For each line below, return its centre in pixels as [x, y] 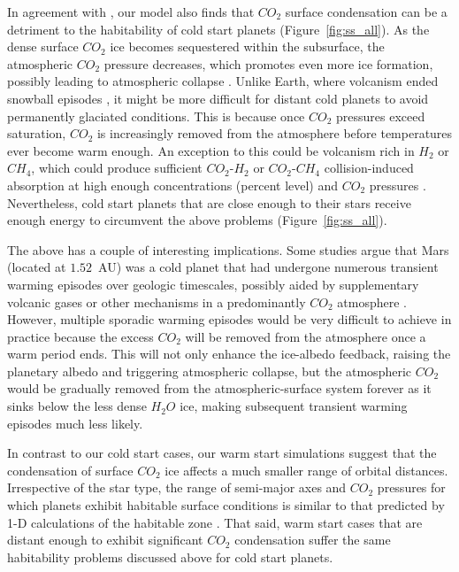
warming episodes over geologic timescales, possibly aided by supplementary [213, 284]
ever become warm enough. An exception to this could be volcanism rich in [211, 150]
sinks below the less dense [77, 406]
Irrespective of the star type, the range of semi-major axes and [177, 487]
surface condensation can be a [366, 12]
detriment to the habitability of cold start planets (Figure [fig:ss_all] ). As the [218, 29]
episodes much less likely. [75, 423]
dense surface [43, 46]
